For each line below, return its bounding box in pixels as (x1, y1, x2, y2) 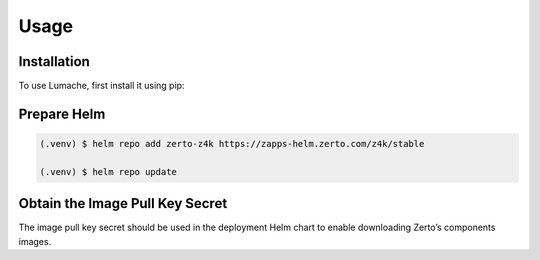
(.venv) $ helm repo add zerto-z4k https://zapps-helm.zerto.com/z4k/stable (39, 138, 425, 150)
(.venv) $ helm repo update (39, 166, 177, 177)
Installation (18, 53, 90, 70)
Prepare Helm (18, 105, 106, 122)
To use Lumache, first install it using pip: (18, 80, 185, 92)
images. (18, 235, 52, 247)
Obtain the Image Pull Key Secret (18, 195, 228, 212)
